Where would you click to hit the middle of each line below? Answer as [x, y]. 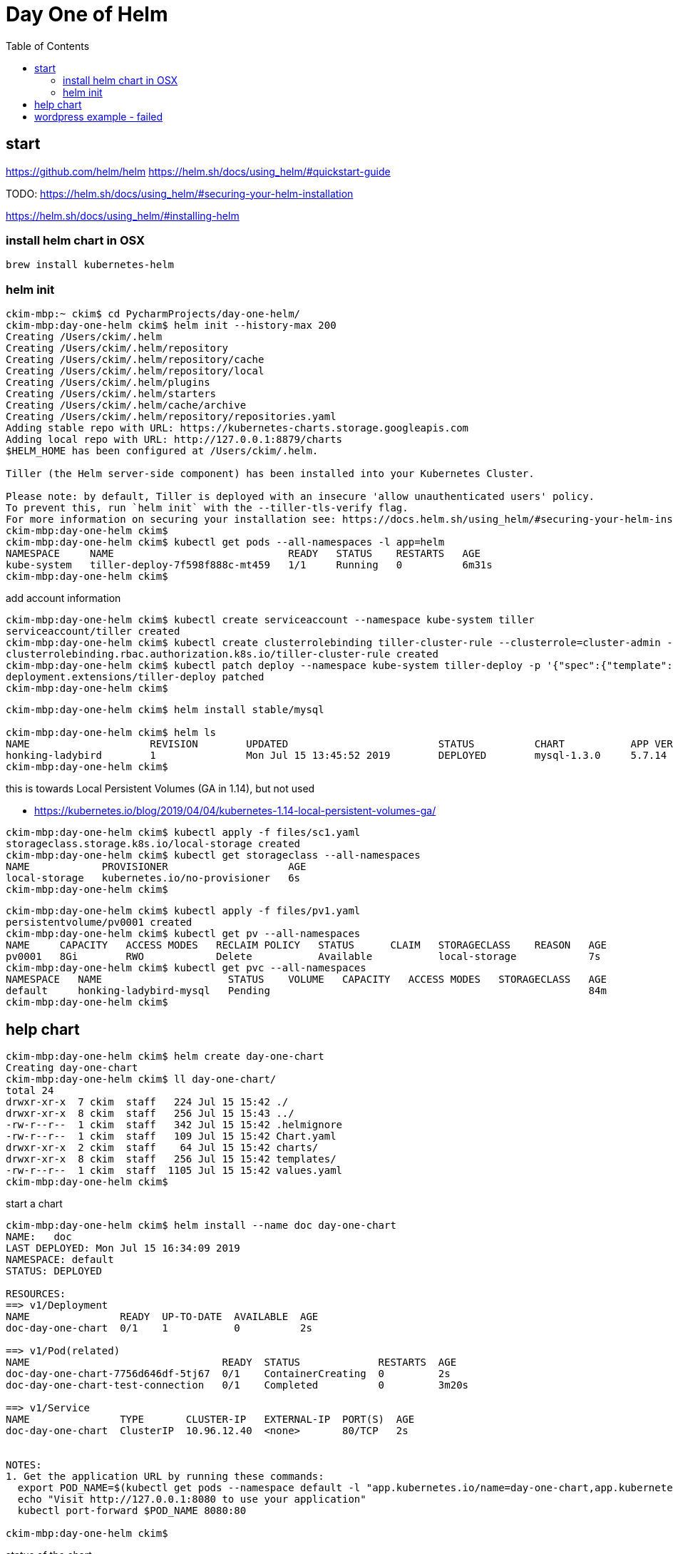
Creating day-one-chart [72, 1067]
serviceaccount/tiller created [93, 632]
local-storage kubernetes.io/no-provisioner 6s [153, 878]
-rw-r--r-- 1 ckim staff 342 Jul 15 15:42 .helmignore [174, 1124]
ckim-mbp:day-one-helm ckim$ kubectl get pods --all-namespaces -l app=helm [225, 542]
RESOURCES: [36, 1293]
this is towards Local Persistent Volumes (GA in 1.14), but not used [160, 789]
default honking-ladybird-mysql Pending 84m [306, 991]
